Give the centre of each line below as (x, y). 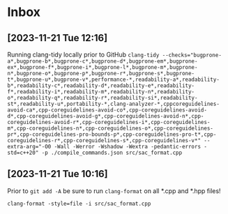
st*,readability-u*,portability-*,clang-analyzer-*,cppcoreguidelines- (113, 104)
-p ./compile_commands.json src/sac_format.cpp (112, 153)
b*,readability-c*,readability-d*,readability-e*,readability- (101, 86)
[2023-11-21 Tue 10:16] (58, 174)
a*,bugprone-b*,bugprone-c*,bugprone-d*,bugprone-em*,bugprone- (102, 61)
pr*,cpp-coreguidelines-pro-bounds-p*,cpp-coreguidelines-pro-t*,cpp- (112, 135)
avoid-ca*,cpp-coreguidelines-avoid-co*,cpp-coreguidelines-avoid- (107, 110)
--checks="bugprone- (192, 55)
